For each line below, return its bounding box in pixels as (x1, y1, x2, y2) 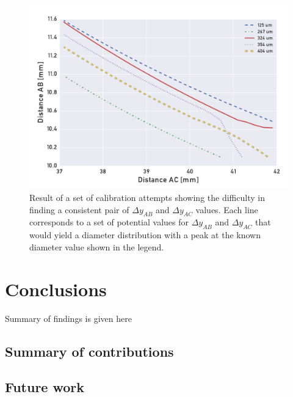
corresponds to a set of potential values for (29, 216, 189, 228)
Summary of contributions (5, 341, 174, 360)
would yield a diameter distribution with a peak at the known (29, 228, 261, 241)
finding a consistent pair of (29, 203, 129, 216)
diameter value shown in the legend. (29, 240, 164, 253)
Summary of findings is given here (5, 311, 132, 324)
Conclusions (5, 276, 107, 301)
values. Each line (195, 203, 258, 216)
